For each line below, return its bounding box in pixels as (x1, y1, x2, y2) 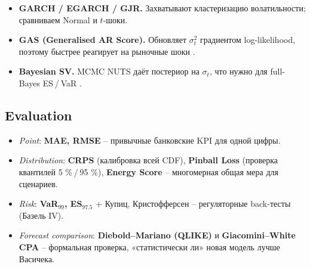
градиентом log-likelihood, (200, 33, 296, 46)
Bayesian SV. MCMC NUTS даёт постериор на (19, 65, 199, 77)
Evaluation (5, 105, 72, 124)
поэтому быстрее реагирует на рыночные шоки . (19, 45, 195, 57)
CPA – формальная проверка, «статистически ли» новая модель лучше (19, 240, 280, 253)
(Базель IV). (19, 209, 64, 221)
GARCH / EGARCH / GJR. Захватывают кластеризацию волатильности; (19, 2, 306, 14)
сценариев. (19, 177, 58, 190)
